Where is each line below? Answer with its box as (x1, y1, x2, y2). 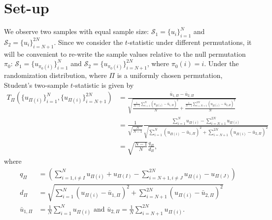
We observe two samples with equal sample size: (4, 26, 149, 37)
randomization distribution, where (4, 70, 107, 80)
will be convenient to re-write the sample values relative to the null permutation (4, 48, 246, 59)
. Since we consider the (54, 37, 123, 47)
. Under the (204, 58, 239, 69)
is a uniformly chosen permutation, (117, 70, 223, 80)
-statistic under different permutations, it (127, 37, 252, 47)
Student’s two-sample (4, 79, 68, 90)
